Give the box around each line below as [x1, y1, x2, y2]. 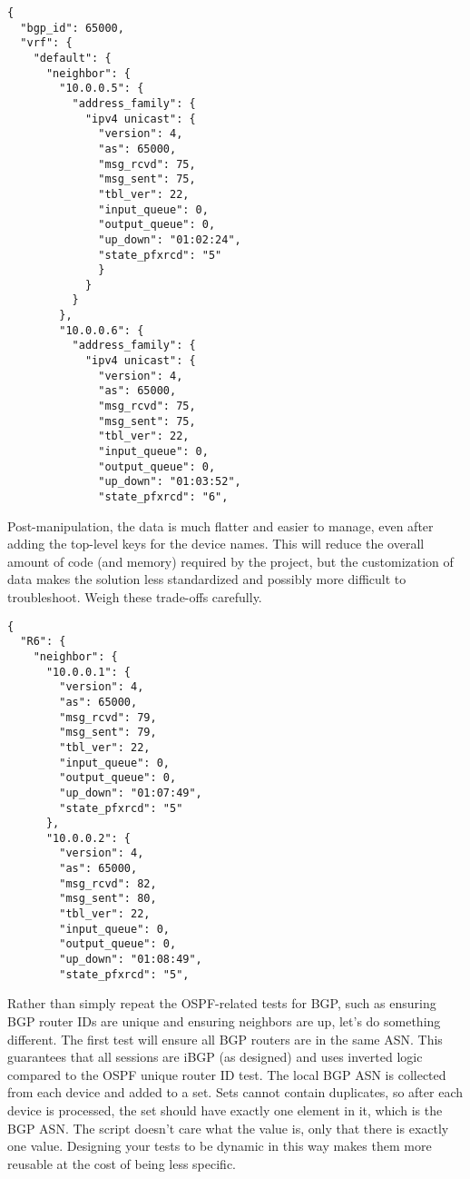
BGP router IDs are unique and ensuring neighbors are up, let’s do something [7, 1011, 441, 1030]
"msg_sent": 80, [59, 892, 157, 906]
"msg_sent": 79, [59, 726, 157, 739]
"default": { [33, 51, 112, 64]
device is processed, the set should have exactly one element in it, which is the [7, 1100, 443, 1119]
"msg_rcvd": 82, [59, 877, 157, 890]
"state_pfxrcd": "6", [98, 490, 229, 503]
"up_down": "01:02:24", [98, 233, 241, 246]
